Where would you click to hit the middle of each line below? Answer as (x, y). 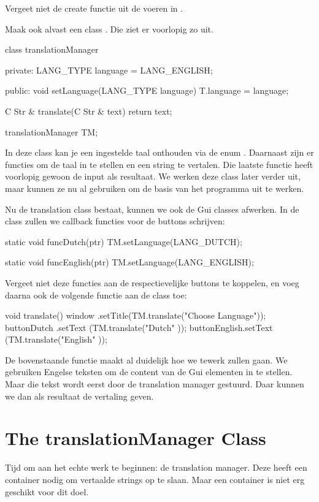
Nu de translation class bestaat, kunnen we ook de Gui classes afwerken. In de (152, 209)
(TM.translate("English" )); (56, 339)
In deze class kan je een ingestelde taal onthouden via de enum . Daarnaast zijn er (159, 152)
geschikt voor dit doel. (47, 491)
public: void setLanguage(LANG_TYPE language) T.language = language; (147, 90)
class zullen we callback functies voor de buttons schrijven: (115, 221)
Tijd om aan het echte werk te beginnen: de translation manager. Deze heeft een (156, 467)
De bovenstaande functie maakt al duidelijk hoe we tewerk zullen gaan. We (146, 359)
